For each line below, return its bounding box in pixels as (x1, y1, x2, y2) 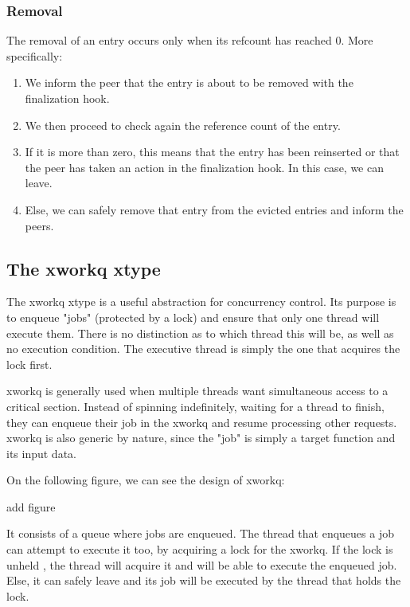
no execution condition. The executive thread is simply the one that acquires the (6, 340, 400, 357)
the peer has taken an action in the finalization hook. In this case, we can (25, 159, 384, 175)
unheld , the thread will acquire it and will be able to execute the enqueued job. (6, 556, 397, 573)
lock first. (6, 355, 53, 372)
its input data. (6, 444, 76, 461)
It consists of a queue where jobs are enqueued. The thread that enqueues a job (6, 525, 394, 542)
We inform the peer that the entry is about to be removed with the (25, 74, 353, 91)
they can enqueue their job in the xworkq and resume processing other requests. (6, 413, 397, 430)
